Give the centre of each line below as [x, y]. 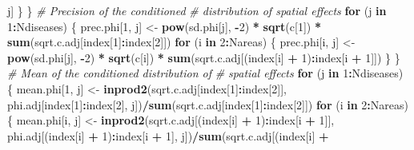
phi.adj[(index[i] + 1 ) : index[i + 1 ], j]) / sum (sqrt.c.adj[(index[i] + [168, 135]
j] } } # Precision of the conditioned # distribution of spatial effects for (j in [197, 10]
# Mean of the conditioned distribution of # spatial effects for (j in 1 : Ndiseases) [205, 73]
